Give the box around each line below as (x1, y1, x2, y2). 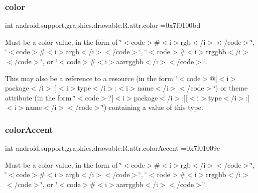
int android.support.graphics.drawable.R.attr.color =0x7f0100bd (5, 20, 201, 30)
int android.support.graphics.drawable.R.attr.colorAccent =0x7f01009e (5, 143, 220, 153)
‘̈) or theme (213, 83, 248, 93)
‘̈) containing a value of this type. (102, 102, 203, 112)
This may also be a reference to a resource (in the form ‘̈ (5, 73, 178, 83)
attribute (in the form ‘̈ (5, 92, 76, 102)
